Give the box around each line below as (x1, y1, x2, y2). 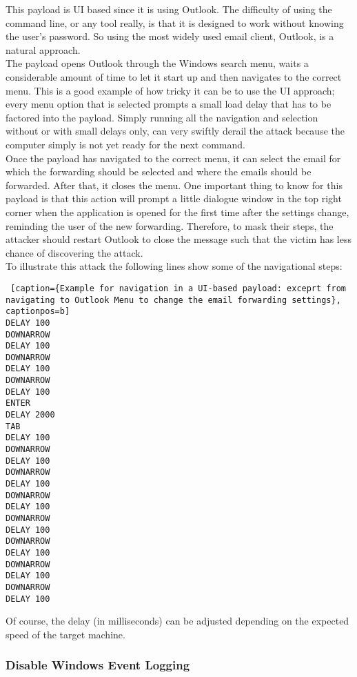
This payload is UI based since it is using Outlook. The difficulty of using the (6, 2, 332, 16)
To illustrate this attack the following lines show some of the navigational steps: (6, 259, 343, 273)
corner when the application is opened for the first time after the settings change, (6, 204, 349, 219)
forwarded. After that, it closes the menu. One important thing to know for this (6, 177, 343, 192)
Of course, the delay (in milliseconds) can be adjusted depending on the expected (6, 614, 349, 628)
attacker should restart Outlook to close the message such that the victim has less (6, 232, 352, 246)
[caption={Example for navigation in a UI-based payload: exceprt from (10, 283, 346, 293)
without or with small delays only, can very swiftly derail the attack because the (6, 124, 345, 138)
